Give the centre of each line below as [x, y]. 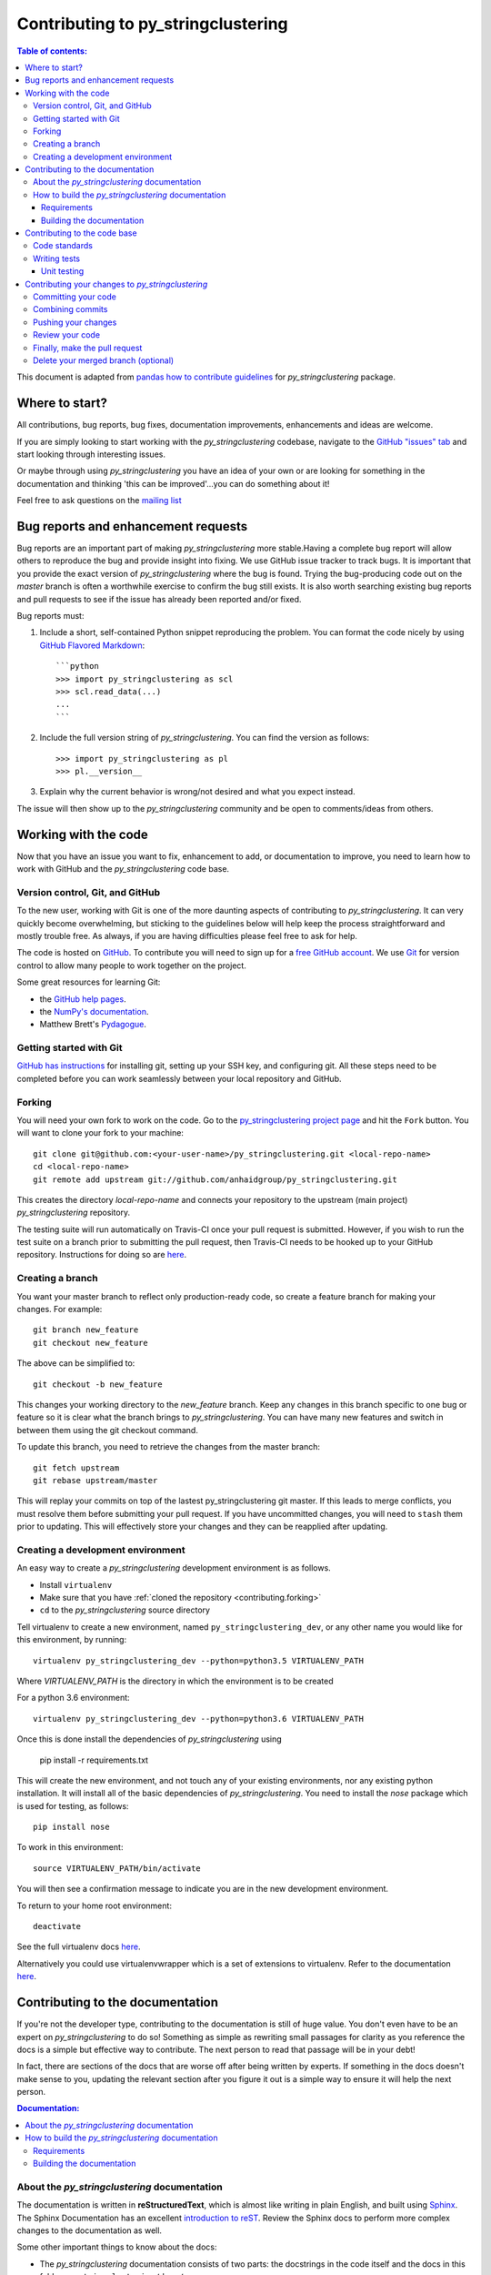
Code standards [63, 246]
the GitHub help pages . [83, 999]
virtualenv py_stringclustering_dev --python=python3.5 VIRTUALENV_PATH [198, 1660]
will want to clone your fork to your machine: [100, 1133]
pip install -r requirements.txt [94, 1760]
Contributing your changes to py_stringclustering [116, 284]
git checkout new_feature [91, 1343]
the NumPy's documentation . [94, 1011]
